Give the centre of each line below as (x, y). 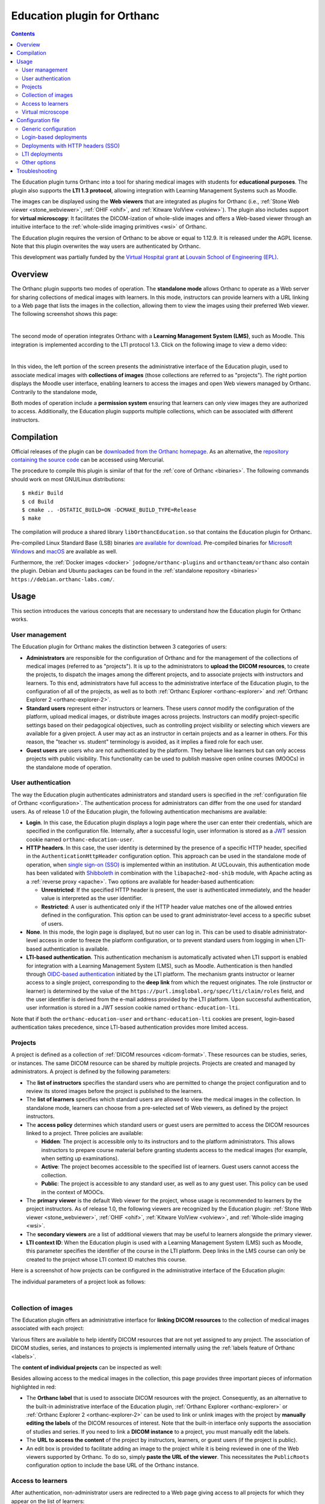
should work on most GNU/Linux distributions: (68, 479)
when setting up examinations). (80, 1159)
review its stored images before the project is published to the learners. (115, 1091)
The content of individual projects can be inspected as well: (87, 1367)
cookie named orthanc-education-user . (80, 839)
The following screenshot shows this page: (64, 314)
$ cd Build (38, 501)
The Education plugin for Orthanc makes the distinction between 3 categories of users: (119, 647)
